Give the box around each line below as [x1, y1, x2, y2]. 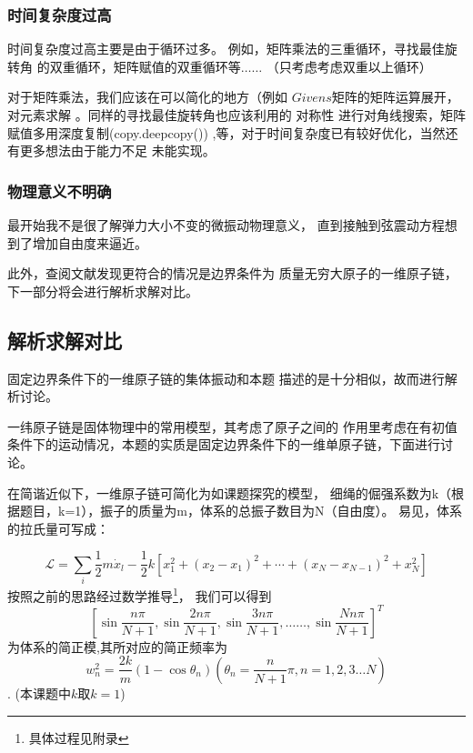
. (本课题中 [7, 683, 71, 702]
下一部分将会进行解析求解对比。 [7, 281, 198, 300]
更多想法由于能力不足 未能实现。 [19, 141, 216, 160]
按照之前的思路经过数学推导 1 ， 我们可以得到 [7, 584, 272, 605]
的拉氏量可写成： [7, 518, 109, 537]
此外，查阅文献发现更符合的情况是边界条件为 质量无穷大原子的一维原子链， [7, 264, 458, 283]
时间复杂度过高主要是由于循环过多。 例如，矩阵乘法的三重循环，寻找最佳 [7, 39, 445, 58]
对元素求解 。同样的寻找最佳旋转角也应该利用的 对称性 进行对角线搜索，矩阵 [7, 105, 466, 124]
